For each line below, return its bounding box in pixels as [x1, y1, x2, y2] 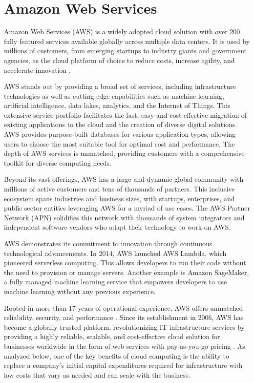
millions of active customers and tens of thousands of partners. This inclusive [4, 184, 235, 194]
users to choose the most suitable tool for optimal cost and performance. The [4, 138, 235, 149]
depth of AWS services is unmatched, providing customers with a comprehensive [4, 148, 245, 158]
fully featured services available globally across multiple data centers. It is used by [4, 36, 250, 46]
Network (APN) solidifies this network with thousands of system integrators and [4, 212, 245, 222]
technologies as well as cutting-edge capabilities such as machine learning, [4, 90, 224, 101]
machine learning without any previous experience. [4, 286, 156, 296]
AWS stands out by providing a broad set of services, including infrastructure [4, 81, 236, 91]
